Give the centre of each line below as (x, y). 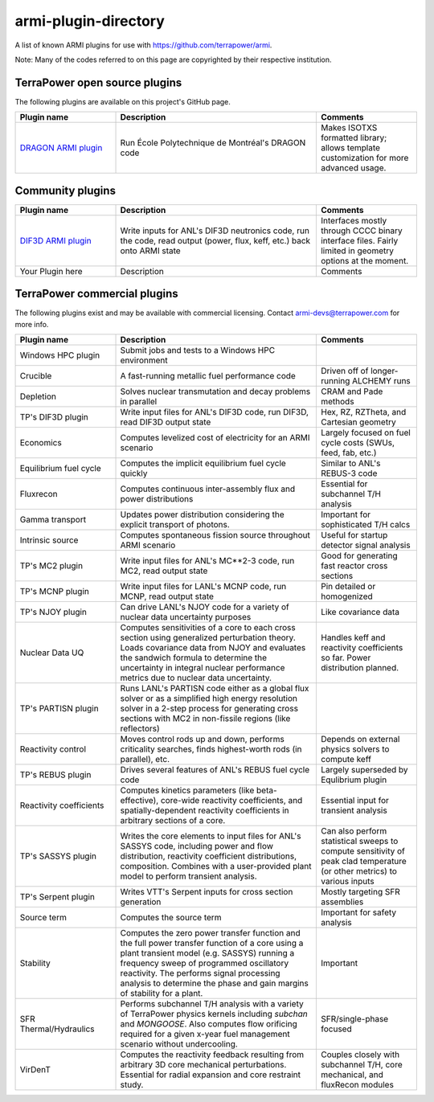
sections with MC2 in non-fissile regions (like (205, 719)
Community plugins (66, 190)
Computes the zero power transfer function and (210, 933)
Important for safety (358, 912)
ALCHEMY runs (382, 381)
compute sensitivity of (362, 851)
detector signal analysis (365, 545)
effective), (139, 801)
